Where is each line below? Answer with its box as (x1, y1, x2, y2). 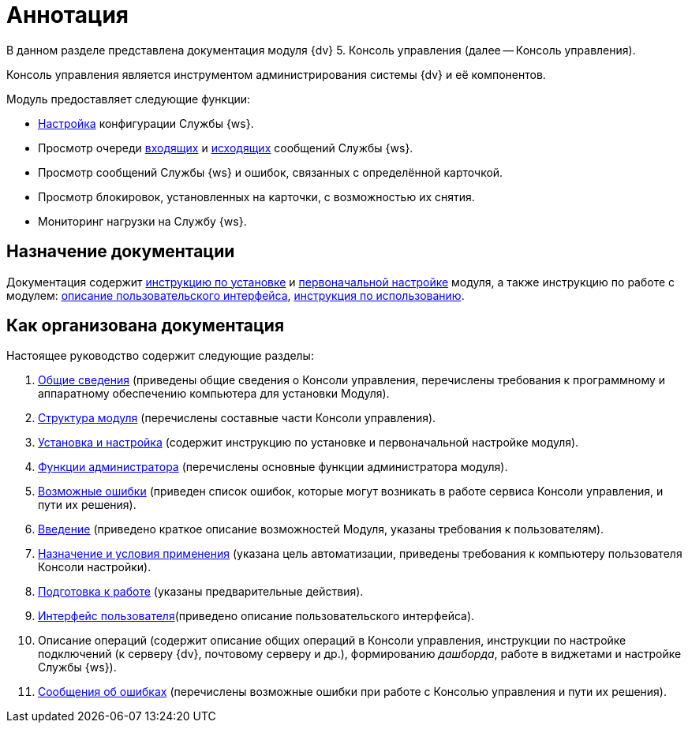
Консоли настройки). (38, 560, 151, 574)
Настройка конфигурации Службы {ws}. (38, 116, 254, 130)
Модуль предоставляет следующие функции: (6, 92, 251, 106)
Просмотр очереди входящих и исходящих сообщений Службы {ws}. (38, 140, 413, 155)
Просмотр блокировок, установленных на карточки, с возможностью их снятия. (38, 189, 475, 204)
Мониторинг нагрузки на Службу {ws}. (38, 214, 247, 228)
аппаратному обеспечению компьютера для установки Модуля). (38, 387, 390, 401)
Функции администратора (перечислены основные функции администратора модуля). (38, 460, 508, 474)
